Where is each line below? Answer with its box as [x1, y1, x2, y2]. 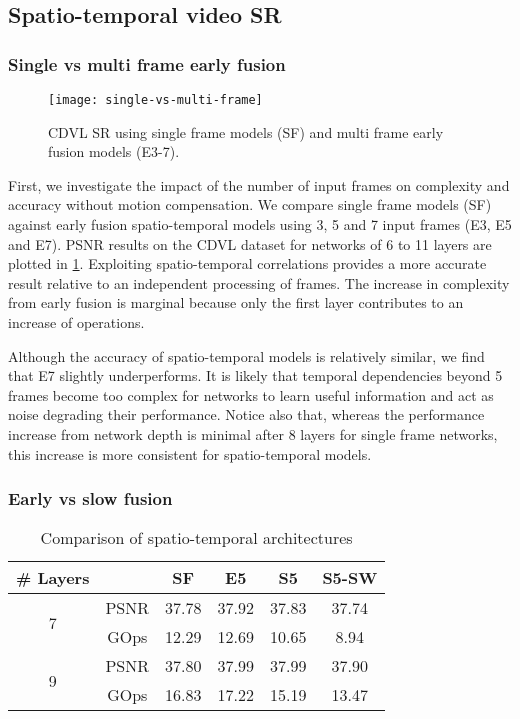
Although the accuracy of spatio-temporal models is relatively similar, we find [8, 345, 485, 366]
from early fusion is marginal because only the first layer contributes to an [8, 292, 464, 313]
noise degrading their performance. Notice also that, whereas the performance [8, 404, 485, 425]
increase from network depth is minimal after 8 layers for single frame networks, [8, 423, 498, 444]
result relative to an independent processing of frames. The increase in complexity [8, 272, 510, 293]
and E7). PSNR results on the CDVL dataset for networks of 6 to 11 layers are [8, 233, 492, 254]
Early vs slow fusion [8, 486, 173, 511]
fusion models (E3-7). [48, 141, 180, 162]
